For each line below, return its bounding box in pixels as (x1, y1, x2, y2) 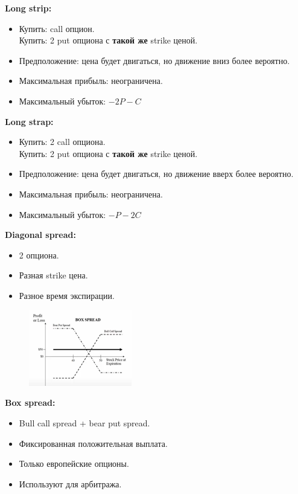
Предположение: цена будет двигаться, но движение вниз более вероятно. (19, 54, 290, 66)
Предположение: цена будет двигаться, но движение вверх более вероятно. (19, 167, 294, 180)
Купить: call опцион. (19, 22, 95, 34)
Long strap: (5, 115, 54, 127)
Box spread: (5, 396, 55, 409)
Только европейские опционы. (19, 457, 129, 470)
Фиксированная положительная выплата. (19, 437, 168, 449)
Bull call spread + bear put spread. (19, 416, 150, 429)
